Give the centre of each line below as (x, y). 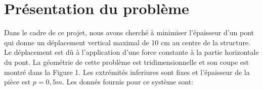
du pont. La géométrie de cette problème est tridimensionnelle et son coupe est (126, 62)
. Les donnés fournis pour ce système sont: (128, 82)
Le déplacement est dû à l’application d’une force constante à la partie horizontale (131, 52)
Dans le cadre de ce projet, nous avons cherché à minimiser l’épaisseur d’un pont (129, 32)
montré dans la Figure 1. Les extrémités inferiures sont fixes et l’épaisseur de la (127, 72)
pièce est (17, 82)
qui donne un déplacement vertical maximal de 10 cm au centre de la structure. (127, 42)
